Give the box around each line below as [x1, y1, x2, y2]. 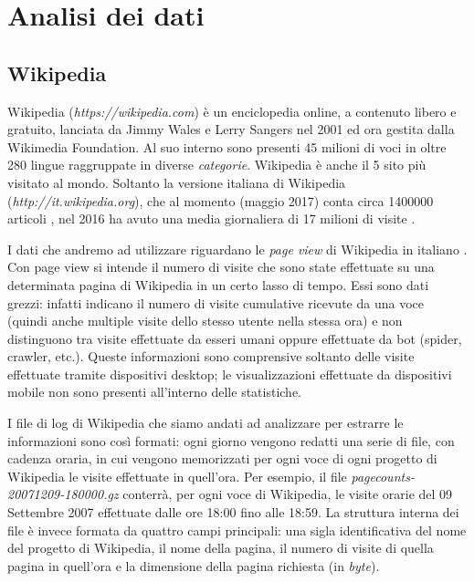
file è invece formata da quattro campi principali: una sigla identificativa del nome [7, 520, 467, 539]
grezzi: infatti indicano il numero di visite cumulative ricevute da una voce [7, 293, 424, 312]
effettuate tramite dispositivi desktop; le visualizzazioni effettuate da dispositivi [7, 364, 452, 383]
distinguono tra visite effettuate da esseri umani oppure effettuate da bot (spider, [7, 328, 462, 348]
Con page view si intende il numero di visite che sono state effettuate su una [7, 257, 435, 276]
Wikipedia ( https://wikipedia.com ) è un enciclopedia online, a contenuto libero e [7, 101, 457, 120]
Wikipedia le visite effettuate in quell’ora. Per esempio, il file [7, 466, 347, 485]
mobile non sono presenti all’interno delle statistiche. [7, 382, 301, 401]
